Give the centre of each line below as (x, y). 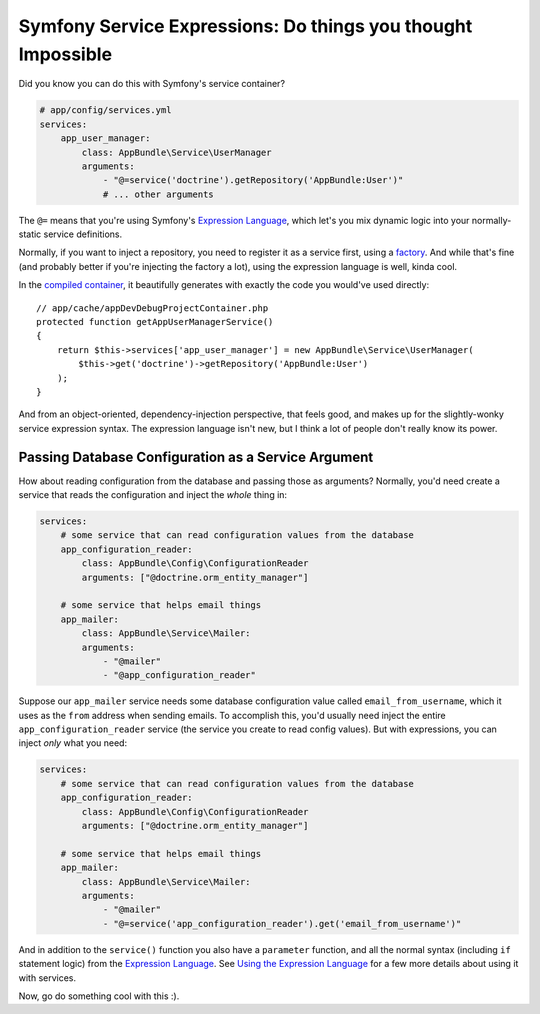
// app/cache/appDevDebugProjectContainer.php (152, 308)
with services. (47, 977)
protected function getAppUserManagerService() (155, 321)
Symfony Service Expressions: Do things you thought (245, 26)
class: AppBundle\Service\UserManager (176, 152)
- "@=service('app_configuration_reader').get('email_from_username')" (282, 923)
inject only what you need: (73, 743)
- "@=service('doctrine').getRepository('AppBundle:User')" (253, 180)
